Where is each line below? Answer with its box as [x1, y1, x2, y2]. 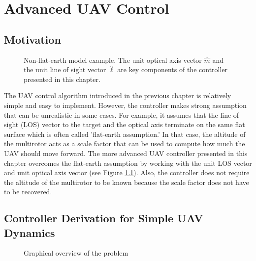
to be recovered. [4, 186, 52, 197]
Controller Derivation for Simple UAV [4, 210, 203, 226]
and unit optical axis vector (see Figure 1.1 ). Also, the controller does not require [4, 167, 250, 178]
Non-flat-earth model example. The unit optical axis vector [24, 54, 202, 65]
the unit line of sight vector [24, 64, 106, 75]
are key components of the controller [117, 64, 228, 75]
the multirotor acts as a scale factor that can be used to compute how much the [4, 138, 245, 149]
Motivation [4, 31, 61, 47]
